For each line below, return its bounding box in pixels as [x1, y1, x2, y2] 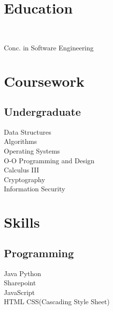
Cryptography [4, 174, 45, 184]
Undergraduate [4, 104, 81, 119]
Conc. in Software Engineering [4, 42, 94, 52]
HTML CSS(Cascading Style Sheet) [4, 296, 110, 307]
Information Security [4, 184, 65, 194]
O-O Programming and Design [4, 155, 95, 165]
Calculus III [4, 165, 39, 175]
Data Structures [4, 126, 51, 137]
